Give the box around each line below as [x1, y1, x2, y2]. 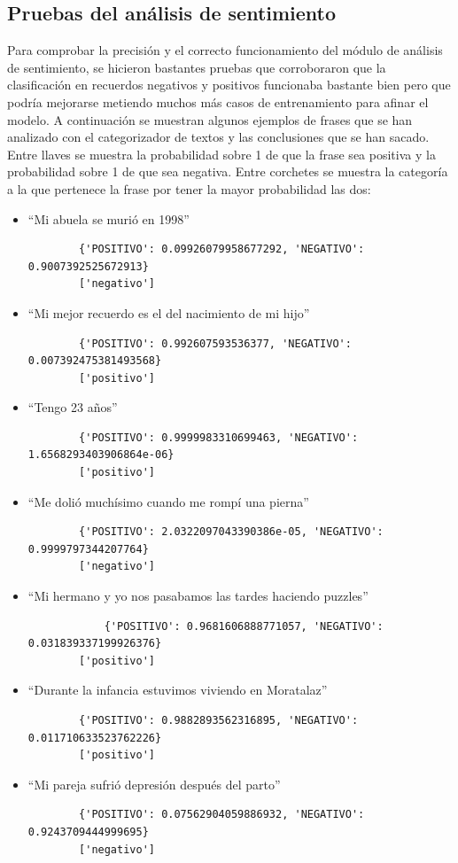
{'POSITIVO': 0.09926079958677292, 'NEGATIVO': [79, 243, 365, 256]
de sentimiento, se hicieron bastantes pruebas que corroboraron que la [7, 58, 386, 76]
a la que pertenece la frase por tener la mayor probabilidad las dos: [7, 179, 371, 198]
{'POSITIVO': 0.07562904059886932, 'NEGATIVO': [79, 808, 365, 821]
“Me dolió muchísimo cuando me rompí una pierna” [27, 492, 309, 510]
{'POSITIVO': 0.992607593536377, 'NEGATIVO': [79, 337, 352, 350]
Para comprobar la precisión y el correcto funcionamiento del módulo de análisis [7, 41, 443, 59]
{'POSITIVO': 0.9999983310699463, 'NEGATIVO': [79, 431, 359, 444]
